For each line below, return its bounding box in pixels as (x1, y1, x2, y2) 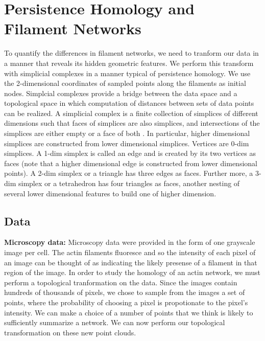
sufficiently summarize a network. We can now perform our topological (4, 317, 225, 328)
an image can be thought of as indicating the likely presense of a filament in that (4, 257, 257, 267)
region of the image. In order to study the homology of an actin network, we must (4, 267, 260, 278)
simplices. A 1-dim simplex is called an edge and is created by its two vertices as (4, 148, 256, 158)
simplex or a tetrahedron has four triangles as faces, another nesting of (18, 178, 240, 189)
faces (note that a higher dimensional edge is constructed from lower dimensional (4, 157, 257, 168)
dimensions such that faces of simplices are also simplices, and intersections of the (4, 118, 260, 128)
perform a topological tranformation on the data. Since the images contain (4, 277, 237, 287)
